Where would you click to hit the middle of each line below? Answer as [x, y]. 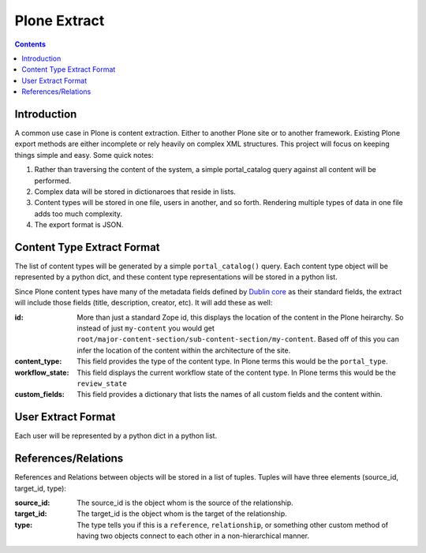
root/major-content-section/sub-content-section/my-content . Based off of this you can [238, 339]
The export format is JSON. [79, 225]
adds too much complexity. [78, 214]
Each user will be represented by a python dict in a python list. [116, 436]
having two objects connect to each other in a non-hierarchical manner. [193, 536]
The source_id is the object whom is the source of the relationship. [185, 503]
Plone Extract [60, 21]
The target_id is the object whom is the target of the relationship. [182, 514]
